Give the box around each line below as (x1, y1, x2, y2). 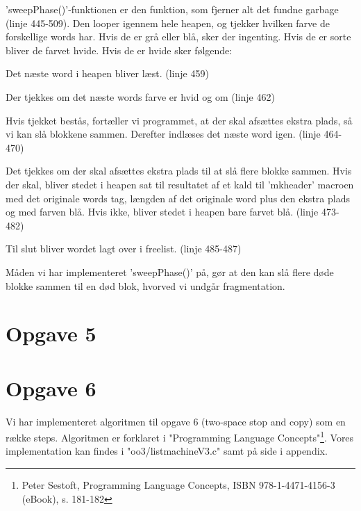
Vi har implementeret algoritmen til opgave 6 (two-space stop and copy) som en (6, 414, 346, 428)
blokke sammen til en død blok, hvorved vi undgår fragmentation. (6, 278, 285, 293)
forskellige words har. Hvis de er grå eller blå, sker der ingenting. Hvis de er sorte (6, 29, 351, 44)
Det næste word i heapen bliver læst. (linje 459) (6, 66, 209, 81)
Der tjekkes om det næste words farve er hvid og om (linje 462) (6, 89, 275, 104)
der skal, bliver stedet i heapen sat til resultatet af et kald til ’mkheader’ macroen (6, 177, 354, 191)
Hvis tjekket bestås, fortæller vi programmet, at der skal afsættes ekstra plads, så (6, 113, 353, 127)
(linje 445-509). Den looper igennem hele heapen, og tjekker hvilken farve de (6, 15, 330, 30)
